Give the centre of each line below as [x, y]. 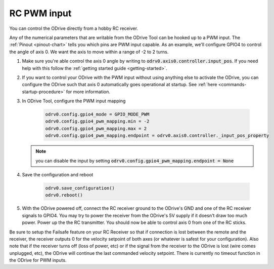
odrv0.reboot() [64, 195]
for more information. [88, 92]
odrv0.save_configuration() [80, 188]
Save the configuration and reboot [58, 174]
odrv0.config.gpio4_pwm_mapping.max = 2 [96, 128]
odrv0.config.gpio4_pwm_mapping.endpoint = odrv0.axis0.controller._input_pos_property [157, 136]
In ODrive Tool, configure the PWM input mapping [74, 101]
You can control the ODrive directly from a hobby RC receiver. [74, 28]
